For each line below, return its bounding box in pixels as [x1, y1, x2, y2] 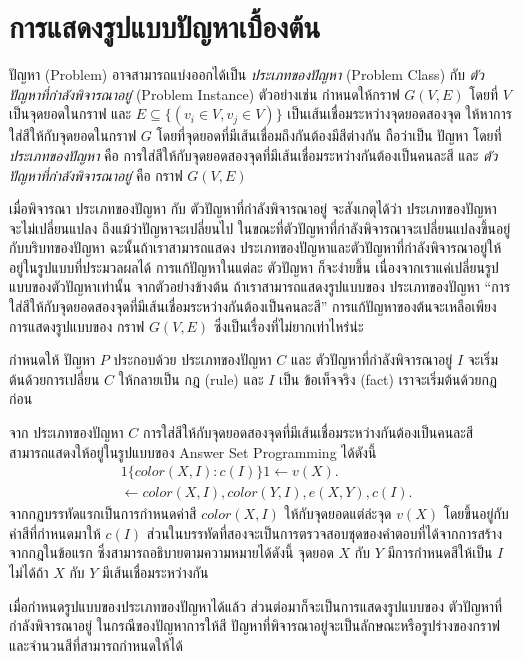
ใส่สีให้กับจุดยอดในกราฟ [9, 125, 137, 146]
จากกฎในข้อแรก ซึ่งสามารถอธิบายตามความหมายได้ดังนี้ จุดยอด [9, 542, 334, 563]
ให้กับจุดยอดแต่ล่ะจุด [284, 503, 392, 524]
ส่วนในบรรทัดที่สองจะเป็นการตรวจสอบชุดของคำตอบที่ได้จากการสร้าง [146, 522, 503, 543]
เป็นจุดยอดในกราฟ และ [9, 103, 132, 124]
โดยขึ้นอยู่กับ [443, 503, 509, 524]
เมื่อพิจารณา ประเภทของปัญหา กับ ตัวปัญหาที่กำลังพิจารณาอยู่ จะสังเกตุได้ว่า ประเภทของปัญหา [9, 198, 497, 219]
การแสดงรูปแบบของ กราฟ [9, 315, 145, 336]
